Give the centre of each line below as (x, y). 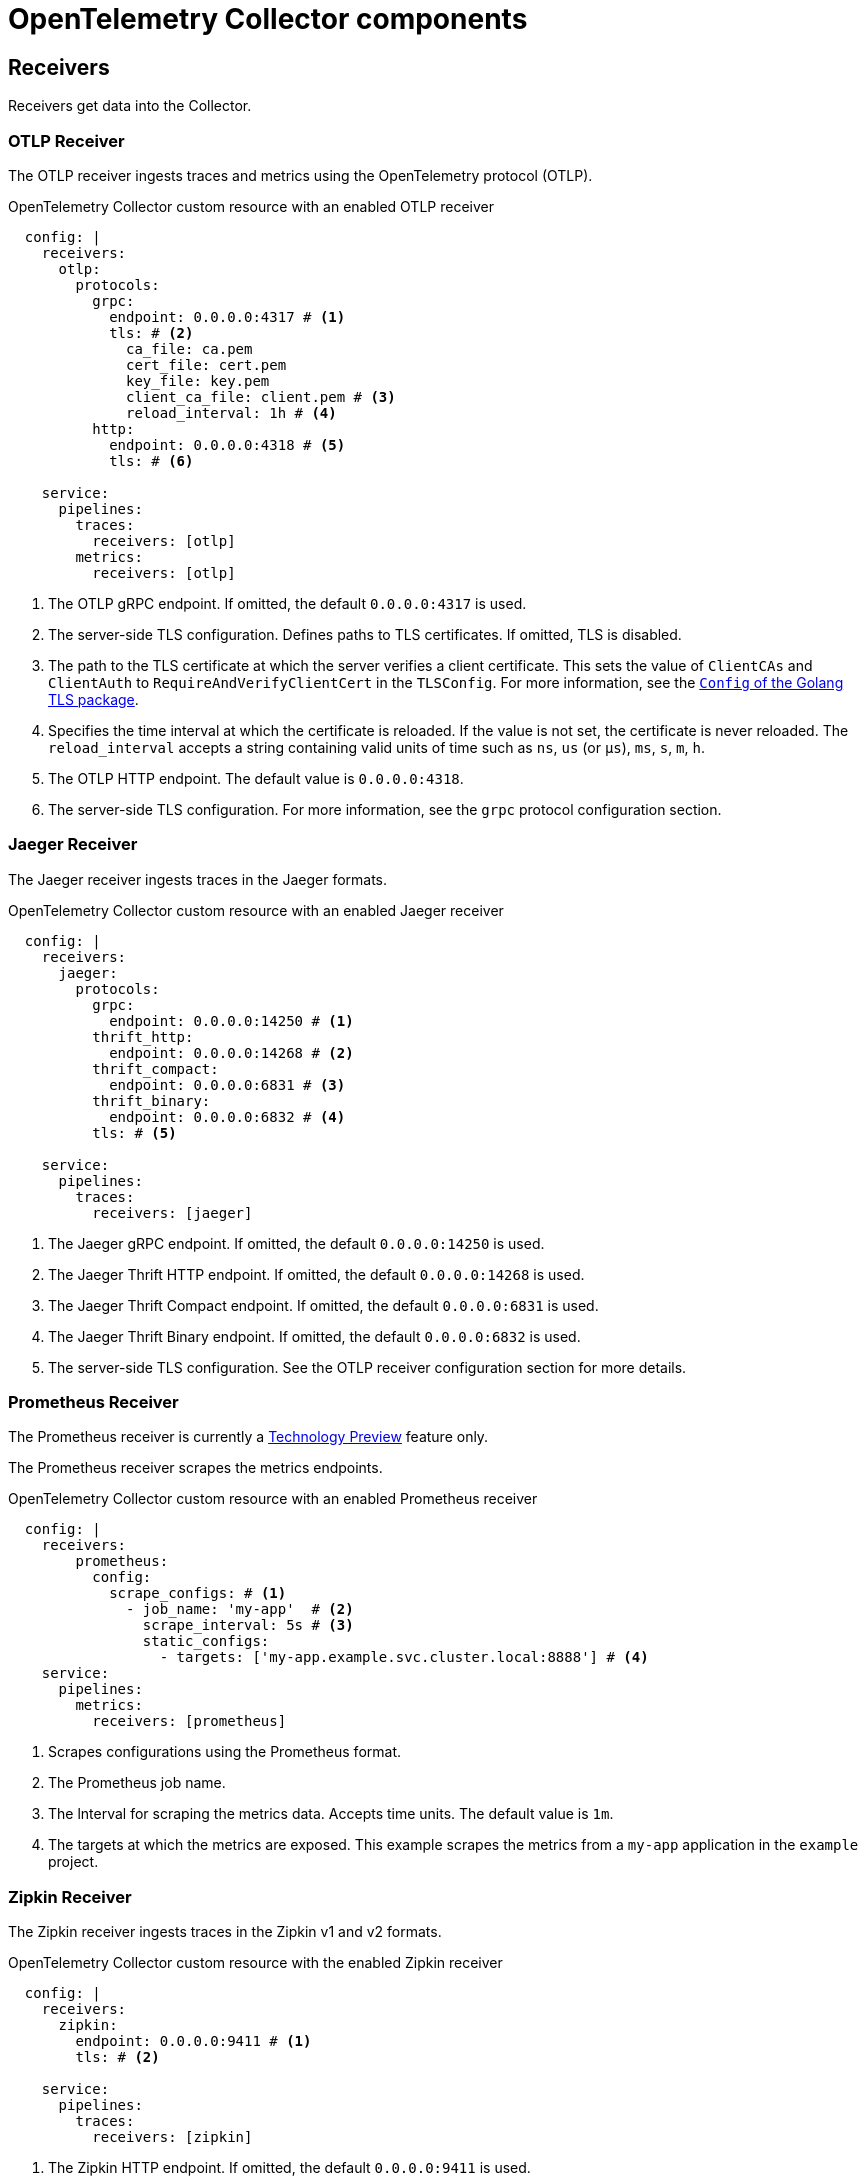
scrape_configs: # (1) (198, 1593)
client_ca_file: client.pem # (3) (261, 396)
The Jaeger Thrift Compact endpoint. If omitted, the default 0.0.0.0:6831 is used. (323, 1305)
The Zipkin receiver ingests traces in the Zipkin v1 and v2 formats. (225, 1932)
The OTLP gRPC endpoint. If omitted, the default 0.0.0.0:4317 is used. (287, 603)
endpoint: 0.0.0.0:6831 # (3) (227, 1084)
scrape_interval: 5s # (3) (248, 1625)
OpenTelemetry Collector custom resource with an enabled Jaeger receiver (256, 910)
